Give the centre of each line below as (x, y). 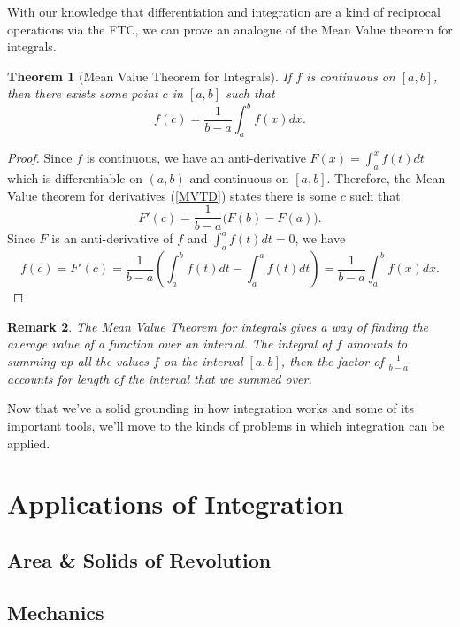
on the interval (203, 360)
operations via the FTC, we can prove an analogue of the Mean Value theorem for (230, 29)
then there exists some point (83, 93)
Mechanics (56, 612)
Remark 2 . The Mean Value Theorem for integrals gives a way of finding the (218, 326)
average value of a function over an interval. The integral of (169, 344)
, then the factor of (332, 360)
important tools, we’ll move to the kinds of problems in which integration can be (226, 425)
